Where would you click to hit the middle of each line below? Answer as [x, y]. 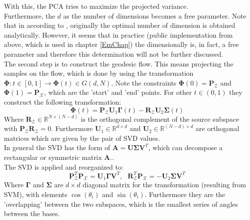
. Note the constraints [144, 82]
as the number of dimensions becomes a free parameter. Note [155, 15]
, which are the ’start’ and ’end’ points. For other [118, 92]
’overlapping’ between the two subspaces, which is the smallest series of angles [121, 204]
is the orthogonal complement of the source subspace [160, 119]
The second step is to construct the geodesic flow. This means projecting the [119, 63]
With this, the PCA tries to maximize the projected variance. [96, 6]
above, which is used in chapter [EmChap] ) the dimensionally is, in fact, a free [122, 44]
